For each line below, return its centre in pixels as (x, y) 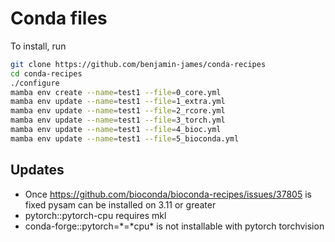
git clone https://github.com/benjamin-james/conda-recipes (138, 64)
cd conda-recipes (46, 73)
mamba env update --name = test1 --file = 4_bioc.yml (116, 130)
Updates (37, 170)
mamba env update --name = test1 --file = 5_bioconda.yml (125, 138)
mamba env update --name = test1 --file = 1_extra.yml (118, 102)
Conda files (59, 18)
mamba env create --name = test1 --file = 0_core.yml (116, 92)
